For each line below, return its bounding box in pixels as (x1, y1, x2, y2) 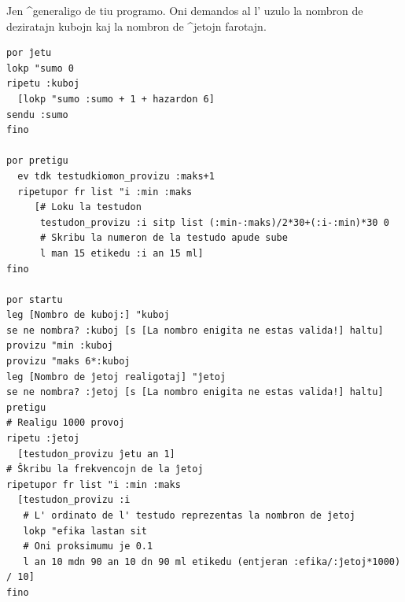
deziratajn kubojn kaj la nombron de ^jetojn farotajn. (6, 17, 267, 34)
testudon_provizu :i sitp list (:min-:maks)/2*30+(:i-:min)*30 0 (39, 216, 389, 228)
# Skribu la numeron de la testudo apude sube (39, 232, 288, 244)
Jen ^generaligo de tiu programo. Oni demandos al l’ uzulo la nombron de (6, 2, 363, 18)
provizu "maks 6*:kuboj (6, 356, 131, 367)
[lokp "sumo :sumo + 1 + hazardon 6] (17, 93, 215, 105)
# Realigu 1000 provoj (6, 417, 125, 429)
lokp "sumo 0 (6, 62, 74, 74)
